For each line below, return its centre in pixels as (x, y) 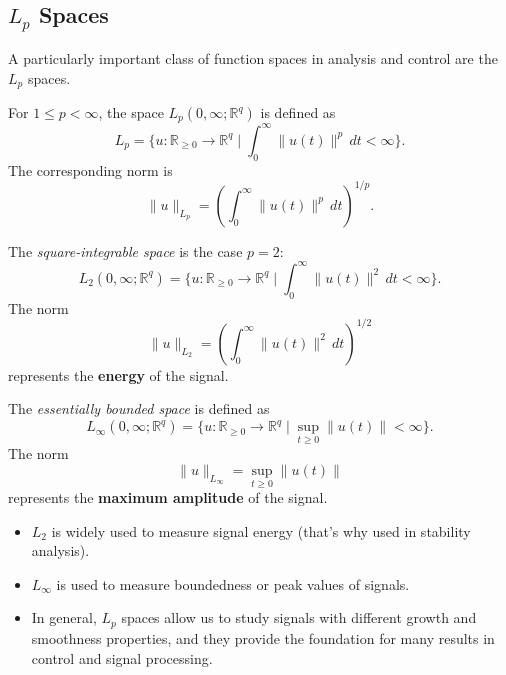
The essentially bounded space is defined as (139, 408)
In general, (64, 617)
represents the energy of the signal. (118, 374)
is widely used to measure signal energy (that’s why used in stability (261, 530)
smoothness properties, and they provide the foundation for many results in (263, 637)
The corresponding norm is (90, 169)
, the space (131, 112)
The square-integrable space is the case (125, 250)
